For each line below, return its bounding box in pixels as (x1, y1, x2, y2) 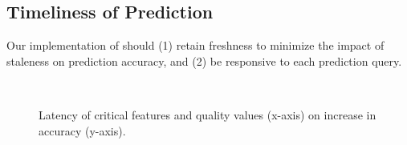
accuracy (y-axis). (39, 122, 126, 139)
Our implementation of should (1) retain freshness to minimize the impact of (6, 37, 385, 54)
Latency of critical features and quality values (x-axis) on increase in (39, 106, 376, 123)
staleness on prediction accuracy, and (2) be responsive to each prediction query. (6, 52, 402, 69)
